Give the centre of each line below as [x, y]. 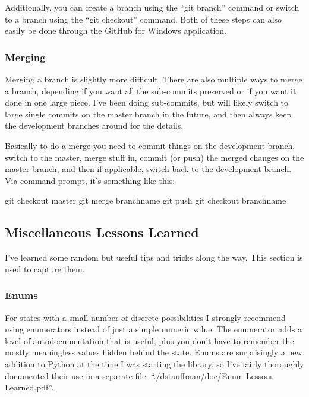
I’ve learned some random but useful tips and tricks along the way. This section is [154, 257]
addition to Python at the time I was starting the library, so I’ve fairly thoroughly [154, 363]
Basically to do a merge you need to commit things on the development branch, [150, 145]
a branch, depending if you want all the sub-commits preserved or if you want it [151, 90]
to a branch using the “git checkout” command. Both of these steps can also [144, 19]
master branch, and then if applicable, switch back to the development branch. [148, 169]
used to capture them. [45, 269]
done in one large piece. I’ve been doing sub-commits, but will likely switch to [147, 102]
